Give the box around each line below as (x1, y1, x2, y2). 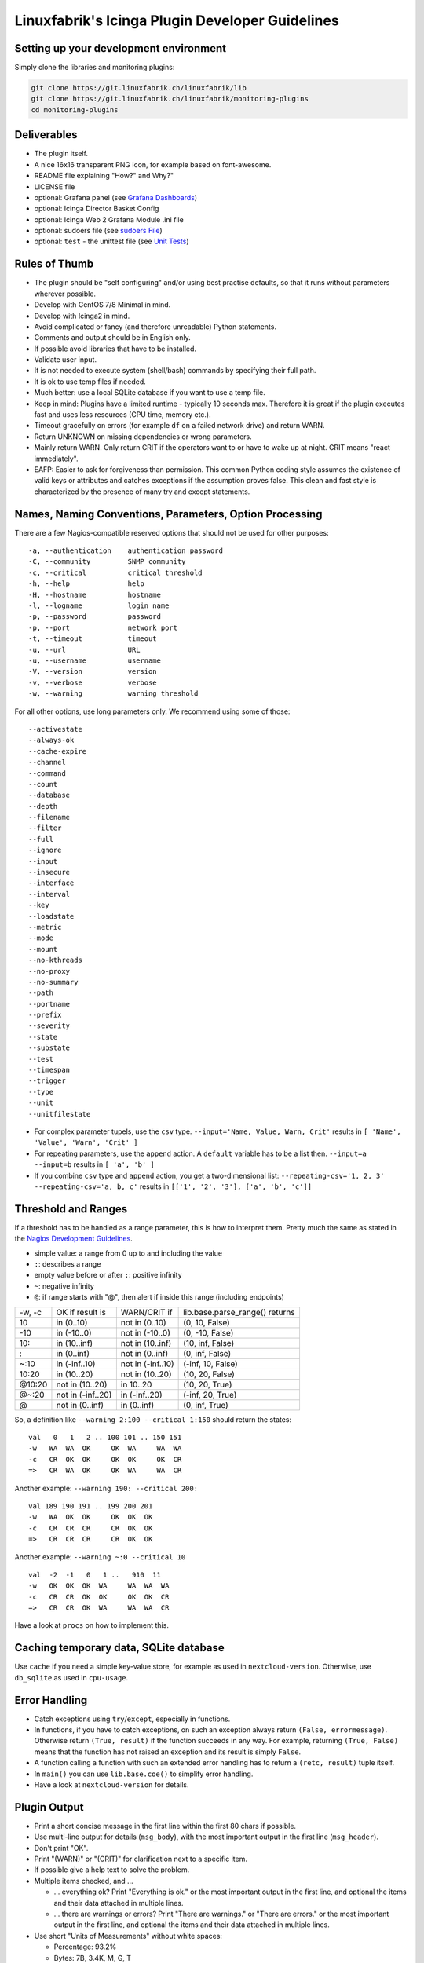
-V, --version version (28, 667, 157, 676)
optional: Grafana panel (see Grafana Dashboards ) (34, 192, 198, 202)
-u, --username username (28, 656, 161, 665)
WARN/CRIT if (120, 1307, 173, 1318)
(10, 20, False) (183, 1369, 236, 1380)
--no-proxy (28, 967, 71, 975)
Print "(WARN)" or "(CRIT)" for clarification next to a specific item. (34, 1854, 247, 1864)
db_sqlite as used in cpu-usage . (14, 1672, 129, 1682)
